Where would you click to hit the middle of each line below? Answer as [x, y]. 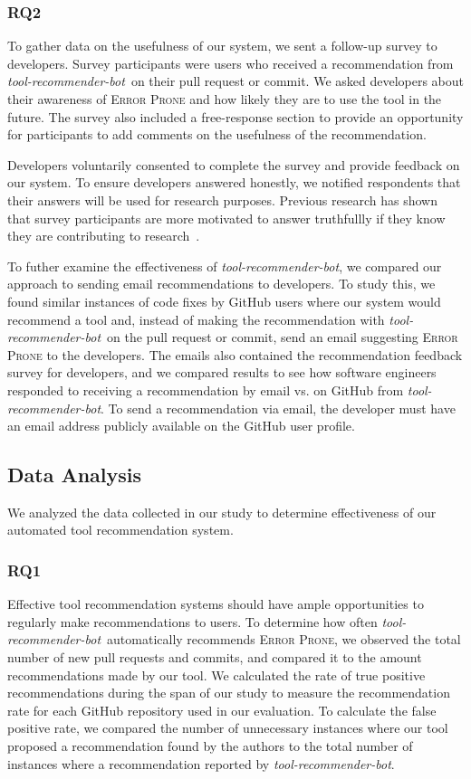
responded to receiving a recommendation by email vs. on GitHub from [206, 389]
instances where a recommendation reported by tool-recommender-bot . [201, 763]
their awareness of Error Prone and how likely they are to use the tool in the [225, 99]
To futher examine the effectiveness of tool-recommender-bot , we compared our [225, 266]
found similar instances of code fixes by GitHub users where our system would [224, 301]
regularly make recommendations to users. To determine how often [192, 621]
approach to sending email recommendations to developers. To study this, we [221, 284]
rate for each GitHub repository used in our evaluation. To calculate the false [222, 710]
